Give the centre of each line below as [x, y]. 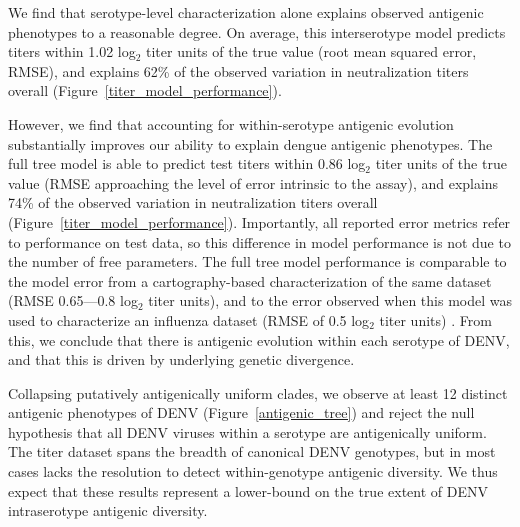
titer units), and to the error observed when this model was [330, 300]
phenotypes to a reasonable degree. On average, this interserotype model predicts [257, 31]
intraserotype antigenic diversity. [108, 510]
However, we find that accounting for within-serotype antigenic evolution [231, 123]
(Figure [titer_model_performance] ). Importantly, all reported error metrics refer [259, 221]
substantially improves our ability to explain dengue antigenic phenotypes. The [250, 143]
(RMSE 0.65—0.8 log [73, 300]
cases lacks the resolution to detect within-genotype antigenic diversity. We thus [253, 471]
